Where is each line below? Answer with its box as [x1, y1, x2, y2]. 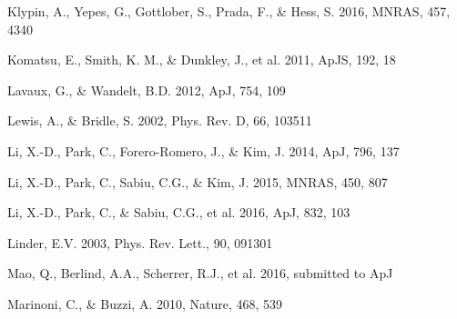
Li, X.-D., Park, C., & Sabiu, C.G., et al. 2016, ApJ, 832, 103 [7, 203, 350, 222]
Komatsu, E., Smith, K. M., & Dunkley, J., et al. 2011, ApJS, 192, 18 [7, 50, 396, 69]
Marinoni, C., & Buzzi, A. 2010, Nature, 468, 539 [7, 294, 283, 313]
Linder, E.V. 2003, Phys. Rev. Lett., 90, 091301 [7, 233, 273, 252]
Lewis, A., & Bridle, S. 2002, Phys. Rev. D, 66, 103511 [7, 111, 312, 130]
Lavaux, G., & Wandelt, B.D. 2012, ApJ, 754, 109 [7, 80, 286, 99]
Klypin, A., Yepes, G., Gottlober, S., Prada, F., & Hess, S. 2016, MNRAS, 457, [7, 2, 451, 20]
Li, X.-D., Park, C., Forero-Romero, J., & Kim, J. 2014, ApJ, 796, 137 [7, 141, 400, 160]
